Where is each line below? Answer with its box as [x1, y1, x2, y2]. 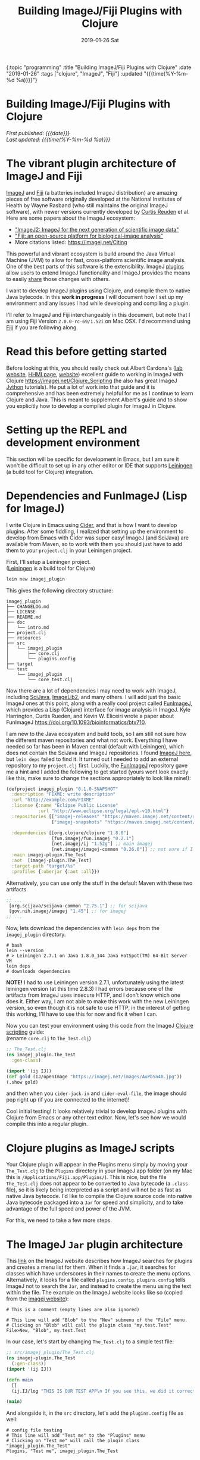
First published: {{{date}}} [6, 129, 70, 136]
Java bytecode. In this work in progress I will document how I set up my [6, 293, 183, 300]
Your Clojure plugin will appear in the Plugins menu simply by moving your [6, 1161, 189, 1168]
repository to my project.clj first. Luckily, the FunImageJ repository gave [6, 762, 188, 769]
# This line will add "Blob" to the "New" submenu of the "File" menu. [6, 1317, 187, 1323]
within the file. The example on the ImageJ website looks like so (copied [6, 1289, 183, 1296]
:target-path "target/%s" [11, 863, 76, 869]
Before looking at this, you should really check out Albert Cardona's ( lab [6, 364, 183, 372]
